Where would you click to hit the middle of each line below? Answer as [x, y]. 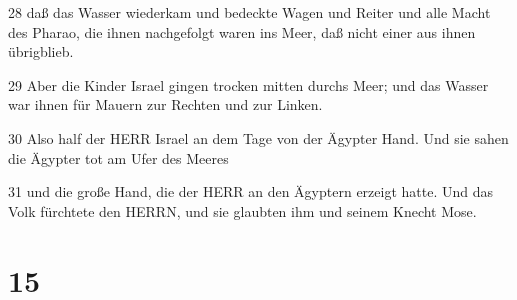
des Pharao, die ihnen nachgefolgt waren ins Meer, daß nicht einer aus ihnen [242, 31]
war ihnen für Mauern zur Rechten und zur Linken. [165, 104]
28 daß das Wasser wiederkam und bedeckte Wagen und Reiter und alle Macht [249, 12]
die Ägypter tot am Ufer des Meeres [118, 157]
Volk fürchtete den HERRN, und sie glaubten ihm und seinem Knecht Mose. [242, 210]
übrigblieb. [41, 51]
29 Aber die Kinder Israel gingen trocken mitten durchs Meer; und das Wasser [248, 84]
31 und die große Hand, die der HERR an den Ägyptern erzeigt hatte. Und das [251, 191]
